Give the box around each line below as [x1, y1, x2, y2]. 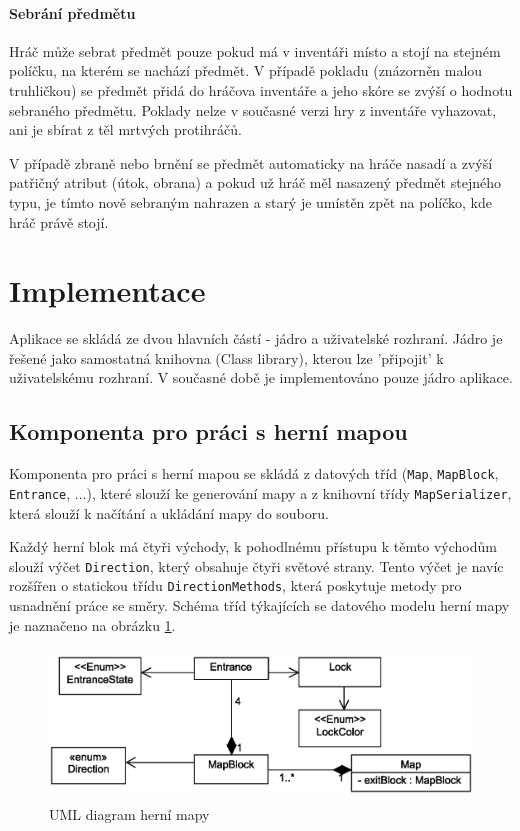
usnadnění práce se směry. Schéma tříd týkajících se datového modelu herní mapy [9, 595, 510, 616]
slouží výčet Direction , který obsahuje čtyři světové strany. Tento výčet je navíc [9, 555, 504, 576]
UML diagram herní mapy [49, 804, 210, 825]
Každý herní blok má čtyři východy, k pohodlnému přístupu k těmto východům [9, 536, 497, 557]
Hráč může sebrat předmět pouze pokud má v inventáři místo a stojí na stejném [9, 40, 501, 61]
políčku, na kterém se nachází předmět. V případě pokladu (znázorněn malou [9, 60, 483, 81]
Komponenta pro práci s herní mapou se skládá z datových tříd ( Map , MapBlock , [9, 463, 499, 484]
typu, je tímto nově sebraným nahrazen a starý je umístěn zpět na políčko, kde [9, 191, 492, 212]
